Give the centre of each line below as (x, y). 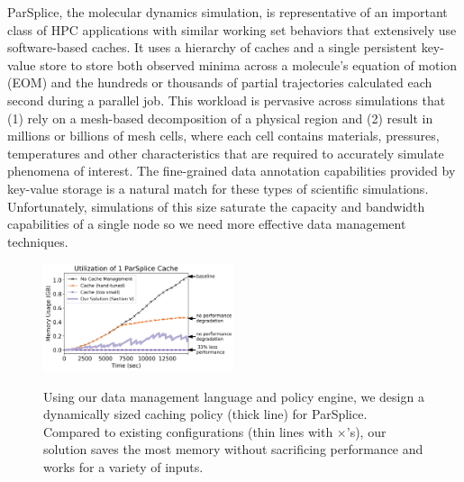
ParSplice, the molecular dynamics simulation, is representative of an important (227, 12)
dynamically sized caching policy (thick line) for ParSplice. (205, 414)
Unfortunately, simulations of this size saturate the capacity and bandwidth (216, 206)
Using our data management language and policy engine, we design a (234, 396)
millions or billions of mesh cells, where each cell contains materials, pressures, (223, 136)
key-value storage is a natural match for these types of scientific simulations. (218, 188)
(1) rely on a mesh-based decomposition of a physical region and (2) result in (220, 118)
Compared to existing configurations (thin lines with (188, 431)
